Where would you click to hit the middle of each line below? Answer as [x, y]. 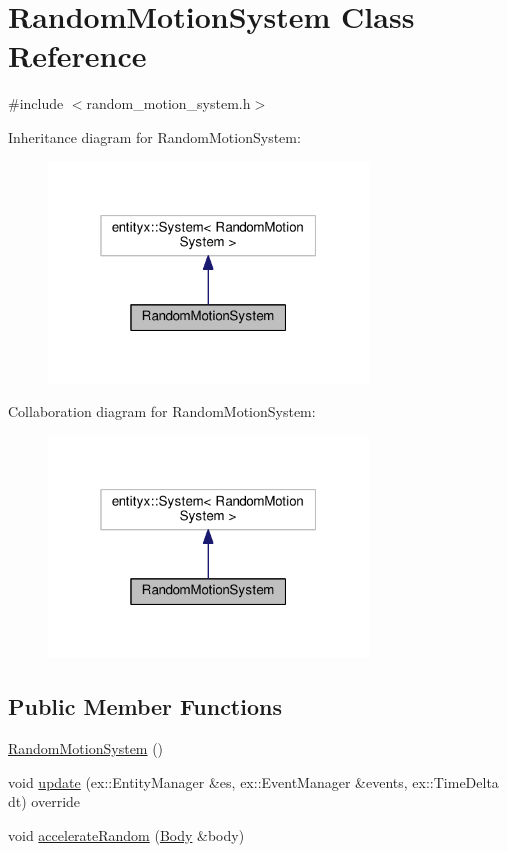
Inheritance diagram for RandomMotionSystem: [154, 136]
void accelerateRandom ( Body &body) [126, 834]
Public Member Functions [145, 706]
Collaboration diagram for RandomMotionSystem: [162, 411]
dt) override [44, 801]
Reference [77, 55]
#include [36, 103]
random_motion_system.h [168, 103]
